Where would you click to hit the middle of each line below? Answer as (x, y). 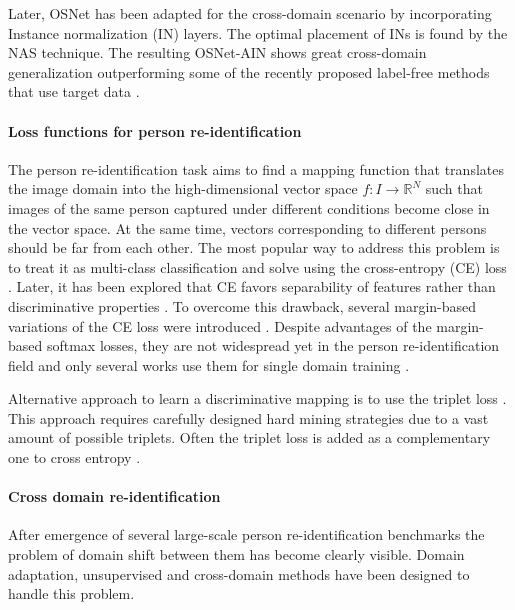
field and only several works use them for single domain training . (209, 364)
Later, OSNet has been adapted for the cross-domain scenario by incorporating (250, 13)
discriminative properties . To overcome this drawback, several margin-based (242, 305)
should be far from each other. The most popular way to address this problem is (254, 247)
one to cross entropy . (74, 457)
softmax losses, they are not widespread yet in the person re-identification (273, 345)
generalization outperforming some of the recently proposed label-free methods (249, 71)
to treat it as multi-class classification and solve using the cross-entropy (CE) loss (257, 266)
